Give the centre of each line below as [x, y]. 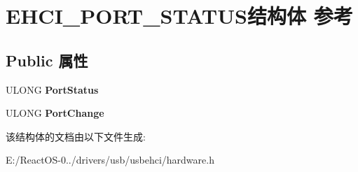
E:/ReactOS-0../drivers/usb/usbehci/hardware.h [110, 160]
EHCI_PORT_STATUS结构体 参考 [179, 16]
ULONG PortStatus [52, 89]
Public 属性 [47, 60]
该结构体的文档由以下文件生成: [76, 136]
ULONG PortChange [55, 113]
